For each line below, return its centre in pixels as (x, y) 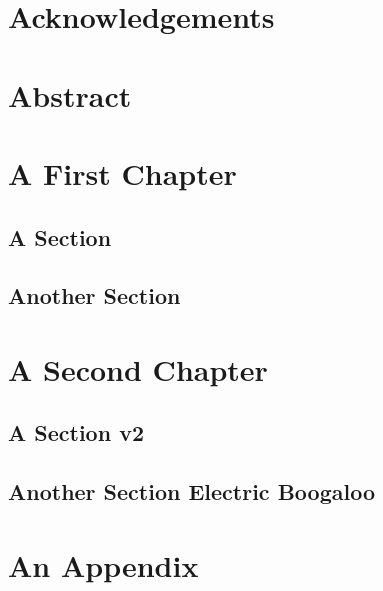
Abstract (70, 94)
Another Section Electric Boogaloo (191, 491)
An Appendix (103, 564)
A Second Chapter (138, 368)
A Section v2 (76, 432)
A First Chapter (122, 172)
